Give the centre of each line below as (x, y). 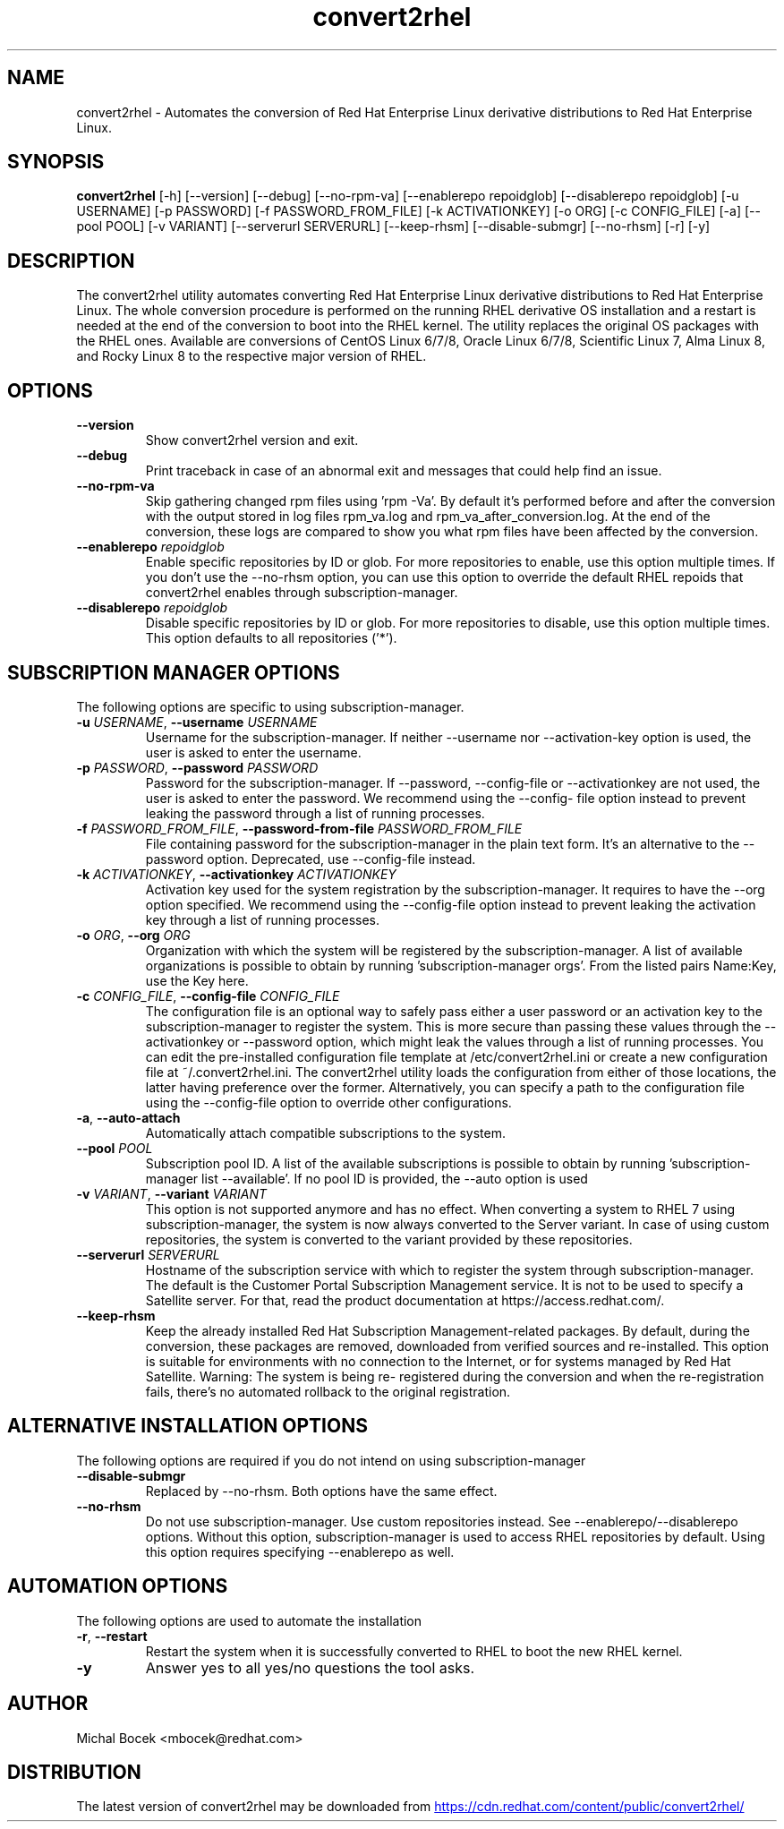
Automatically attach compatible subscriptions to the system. (325, 1132)
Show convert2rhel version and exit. (252, 440)
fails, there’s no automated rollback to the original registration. (328, 1391)
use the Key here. (197, 980)
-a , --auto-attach (128, 1117)
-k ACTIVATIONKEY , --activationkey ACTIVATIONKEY (236, 874)
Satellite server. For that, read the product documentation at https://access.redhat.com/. (405, 1300)
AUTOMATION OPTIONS (118, 1586)
